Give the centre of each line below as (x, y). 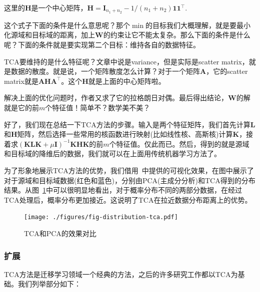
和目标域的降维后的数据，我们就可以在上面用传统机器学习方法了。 (112, 153)
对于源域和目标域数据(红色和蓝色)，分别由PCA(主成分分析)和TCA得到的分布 (130, 180)
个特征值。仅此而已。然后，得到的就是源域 (179, 144)
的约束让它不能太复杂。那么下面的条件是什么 (177, 35)
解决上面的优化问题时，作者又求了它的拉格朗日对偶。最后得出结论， (116, 98)
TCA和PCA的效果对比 (60, 233)
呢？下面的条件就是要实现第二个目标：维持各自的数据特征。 (102, 45)
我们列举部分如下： (49, 284)
